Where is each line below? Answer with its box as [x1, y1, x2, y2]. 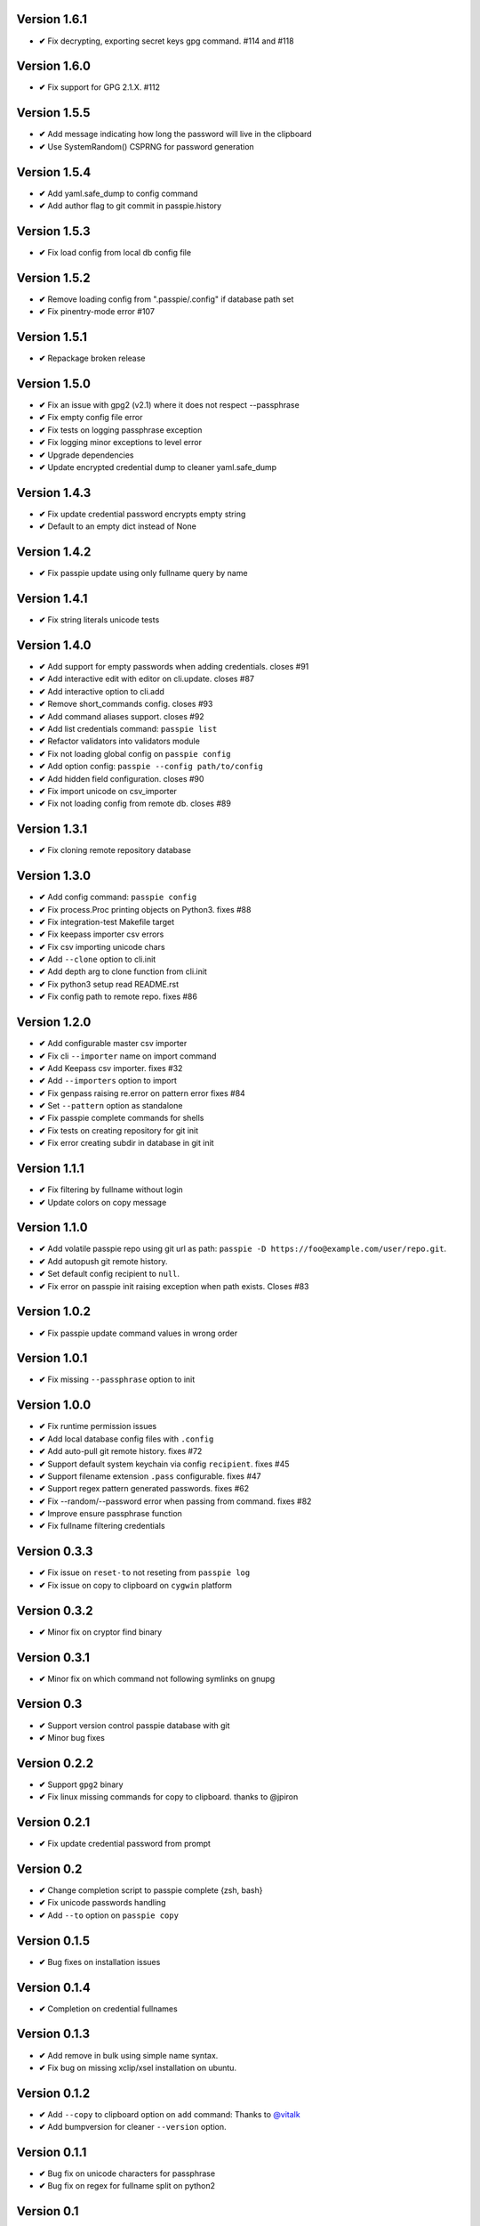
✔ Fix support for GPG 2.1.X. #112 [38, 82, 160, 93]
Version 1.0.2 [16, 1304, 92, 1320]
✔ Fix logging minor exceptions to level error [38, 437, 202, 448]
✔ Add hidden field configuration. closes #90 [38, 773, 204, 784]
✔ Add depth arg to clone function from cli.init [38, 966, 208, 977]
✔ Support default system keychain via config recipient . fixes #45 [38, 1458, 290, 1469]
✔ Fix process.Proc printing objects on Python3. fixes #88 [38, 904, 252, 914]
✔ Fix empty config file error [38, 412, 143, 423]
